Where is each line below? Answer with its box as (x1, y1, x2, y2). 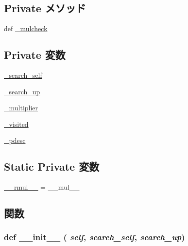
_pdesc (4, 135, 26, 145)
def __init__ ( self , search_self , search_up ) (4, 231, 185, 243)
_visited (4, 119, 29, 129)
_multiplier (4, 103, 38, 113)
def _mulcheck (4, 23, 48, 34)
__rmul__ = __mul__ (4, 182, 80, 192)
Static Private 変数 (4, 159, 100, 174)
